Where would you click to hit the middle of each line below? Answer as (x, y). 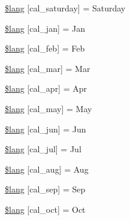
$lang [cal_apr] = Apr (46, 88)
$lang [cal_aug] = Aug (47, 169)
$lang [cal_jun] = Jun (46, 129)
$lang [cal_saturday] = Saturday (65, 8)
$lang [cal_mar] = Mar (48, 68)
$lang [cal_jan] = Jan (45, 28)
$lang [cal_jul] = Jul (43, 149)
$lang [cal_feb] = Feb (45, 48)
